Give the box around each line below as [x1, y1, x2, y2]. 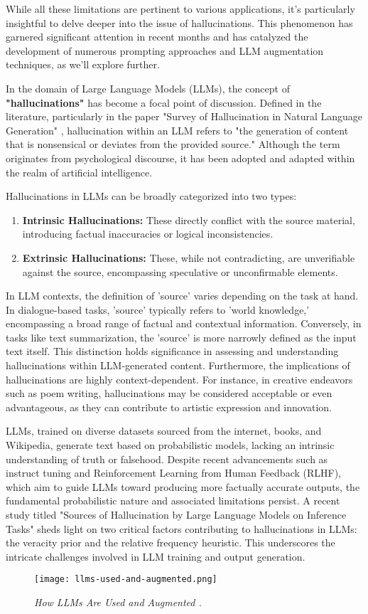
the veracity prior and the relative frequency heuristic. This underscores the [6, 535, 335, 550]
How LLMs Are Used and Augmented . [34, 595, 202, 610]
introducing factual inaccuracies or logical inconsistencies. [22, 226, 274, 241]
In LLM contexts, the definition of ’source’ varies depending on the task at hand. [6, 288, 359, 303]
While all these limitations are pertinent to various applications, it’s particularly [6, 1, 355, 16]
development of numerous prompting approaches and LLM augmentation [6, 43, 324, 58]
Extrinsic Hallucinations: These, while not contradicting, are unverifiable [22, 250, 355, 265]
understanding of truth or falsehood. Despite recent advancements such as [6, 451, 328, 466]
